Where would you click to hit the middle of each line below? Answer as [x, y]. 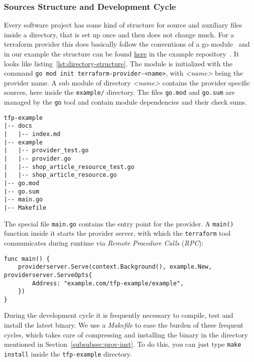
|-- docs [18, 126]
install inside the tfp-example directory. [68, 353]
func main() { [27, 259]
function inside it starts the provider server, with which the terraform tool [117, 233]
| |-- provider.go [38, 159]
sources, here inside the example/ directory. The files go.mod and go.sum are [119, 92]
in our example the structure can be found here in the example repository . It [122, 54]
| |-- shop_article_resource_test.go [69, 167]
